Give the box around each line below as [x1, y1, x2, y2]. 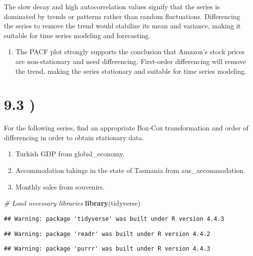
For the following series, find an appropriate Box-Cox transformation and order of [4, 123, 249, 133]
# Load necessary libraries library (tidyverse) [4, 198, 141, 208]
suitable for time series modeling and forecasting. [4, 30, 151, 40]
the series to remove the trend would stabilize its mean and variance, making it [4, 21, 241, 31]
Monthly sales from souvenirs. [15, 181, 105, 192]
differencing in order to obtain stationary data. [4, 132, 144, 142]
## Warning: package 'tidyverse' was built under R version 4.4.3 [4, 215, 225, 222]
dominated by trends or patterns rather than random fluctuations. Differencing [4, 11, 240, 21]
